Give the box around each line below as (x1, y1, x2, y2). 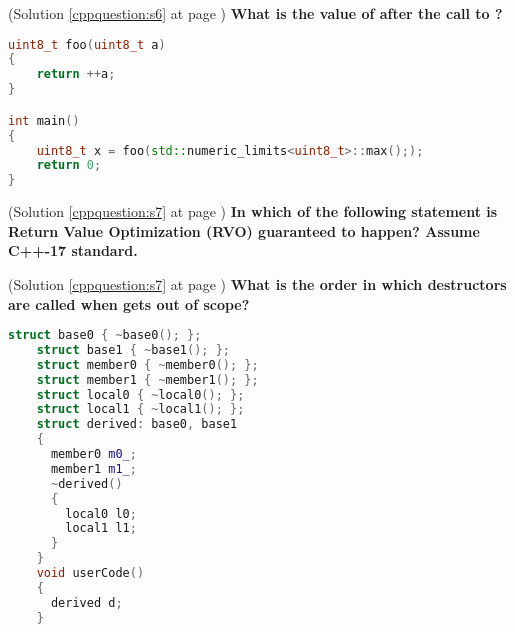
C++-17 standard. (8, 240, 138, 261)
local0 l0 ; (65, 506, 137, 521)
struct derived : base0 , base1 (36, 417, 238, 432)
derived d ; (50, 595, 123, 610)
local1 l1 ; (65, 521, 137, 536)
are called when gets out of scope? (8, 293, 250, 314)
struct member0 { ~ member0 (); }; (36, 357, 259, 372)
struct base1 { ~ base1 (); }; (36, 342, 231, 357)
